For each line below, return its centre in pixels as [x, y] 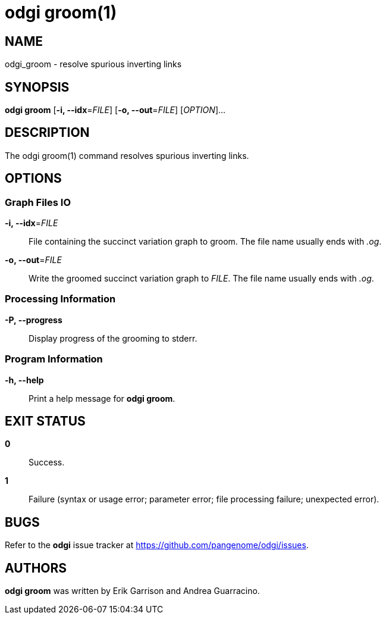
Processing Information [60, 299]
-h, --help [24, 380]
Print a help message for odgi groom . [102, 398]
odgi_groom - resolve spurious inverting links [93, 64]
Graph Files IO [38, 202]
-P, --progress [34, 320]
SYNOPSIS [37, 87]
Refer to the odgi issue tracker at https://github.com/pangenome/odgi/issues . [157, 545]
